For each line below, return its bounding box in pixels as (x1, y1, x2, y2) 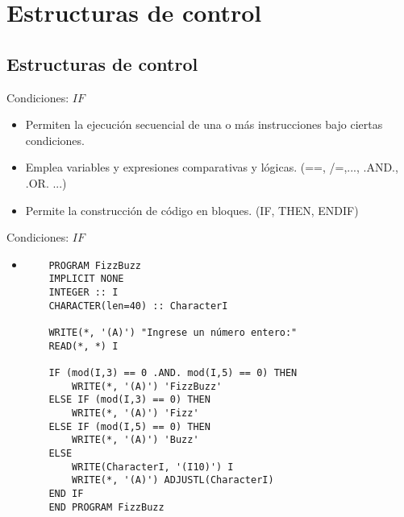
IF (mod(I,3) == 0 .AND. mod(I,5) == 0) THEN (48, 366, 298, 378)
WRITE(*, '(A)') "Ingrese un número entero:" (48, 327, 298, 339)
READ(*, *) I (48, 340, 119, 352)
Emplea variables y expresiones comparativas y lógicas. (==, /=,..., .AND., (25, 159, 398, 176)
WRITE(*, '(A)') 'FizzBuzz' (72, 380, 223, 392)
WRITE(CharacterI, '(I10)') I (72, 461, 234, 473)
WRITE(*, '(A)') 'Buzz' (72, 434, 199, 446)
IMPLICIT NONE (48, 273, 124, 285)
